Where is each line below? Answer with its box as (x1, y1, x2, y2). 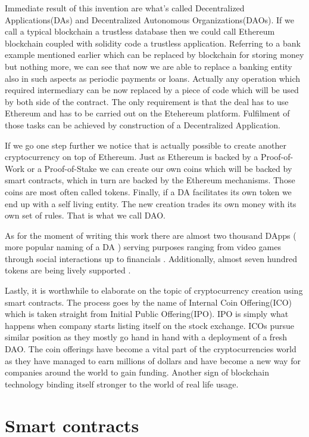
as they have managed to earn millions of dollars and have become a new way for (5, 354, 301, 367)
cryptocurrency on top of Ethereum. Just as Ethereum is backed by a (5, 150, 258, 163)
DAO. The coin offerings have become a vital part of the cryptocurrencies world (5, 343, 296, 355)
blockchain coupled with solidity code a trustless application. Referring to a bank (5, 36, 301, 49)
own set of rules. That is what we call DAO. (5, 209, 166, 221)
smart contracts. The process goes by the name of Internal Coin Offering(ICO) (5, 296, 292, 308)
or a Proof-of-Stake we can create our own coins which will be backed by (27, 162, 292, 174)
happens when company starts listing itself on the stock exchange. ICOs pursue (5, 319, 295, 331)
